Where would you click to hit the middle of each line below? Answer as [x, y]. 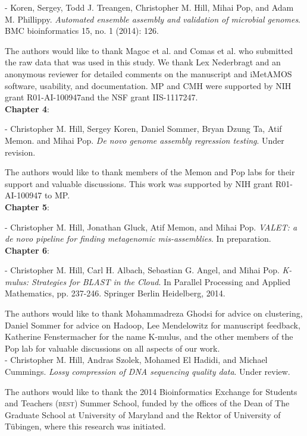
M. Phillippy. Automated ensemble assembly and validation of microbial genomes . [153, 19]
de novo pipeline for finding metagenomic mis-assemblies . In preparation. [138, 238]
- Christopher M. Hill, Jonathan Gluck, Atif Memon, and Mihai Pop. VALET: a [151, 227]
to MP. [57, 195]
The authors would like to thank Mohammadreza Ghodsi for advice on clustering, [154, 313]
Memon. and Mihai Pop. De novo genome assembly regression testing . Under [145, 140]
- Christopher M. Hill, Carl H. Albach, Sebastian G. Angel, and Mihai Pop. [142, 270]
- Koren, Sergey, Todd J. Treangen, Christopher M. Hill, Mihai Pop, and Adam [149, 7]
